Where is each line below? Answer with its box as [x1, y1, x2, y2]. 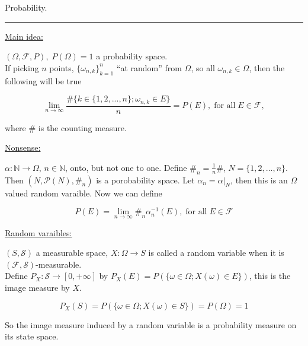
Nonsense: [5, 141, 41, 154]
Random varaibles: [5, 226, 72, 239]
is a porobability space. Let [96, 173, 195, 186]
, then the [249, 61, 285, 74]
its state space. [5, 330, 59, 342]
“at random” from [116, 61, 182, 74]
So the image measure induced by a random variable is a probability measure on [5, 318, 297, 331]
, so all [191, 61, 215, 74]
